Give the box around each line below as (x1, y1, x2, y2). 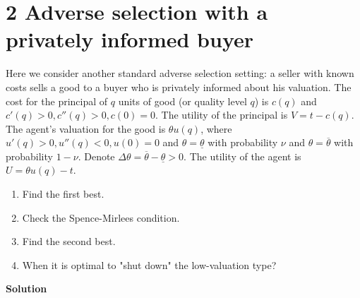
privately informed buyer (6, 25, 254, 54)
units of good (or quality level (118, 93, 247, 108)
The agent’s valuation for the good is (6, 121, 166, 136)
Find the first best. (22, 186, 104, 201)
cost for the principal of (6, 93, 108, 108)
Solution (6, 281, 47, 296)
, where (200, 121, 232, 136)
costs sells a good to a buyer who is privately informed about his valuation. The (6, 79, 352, 94)
